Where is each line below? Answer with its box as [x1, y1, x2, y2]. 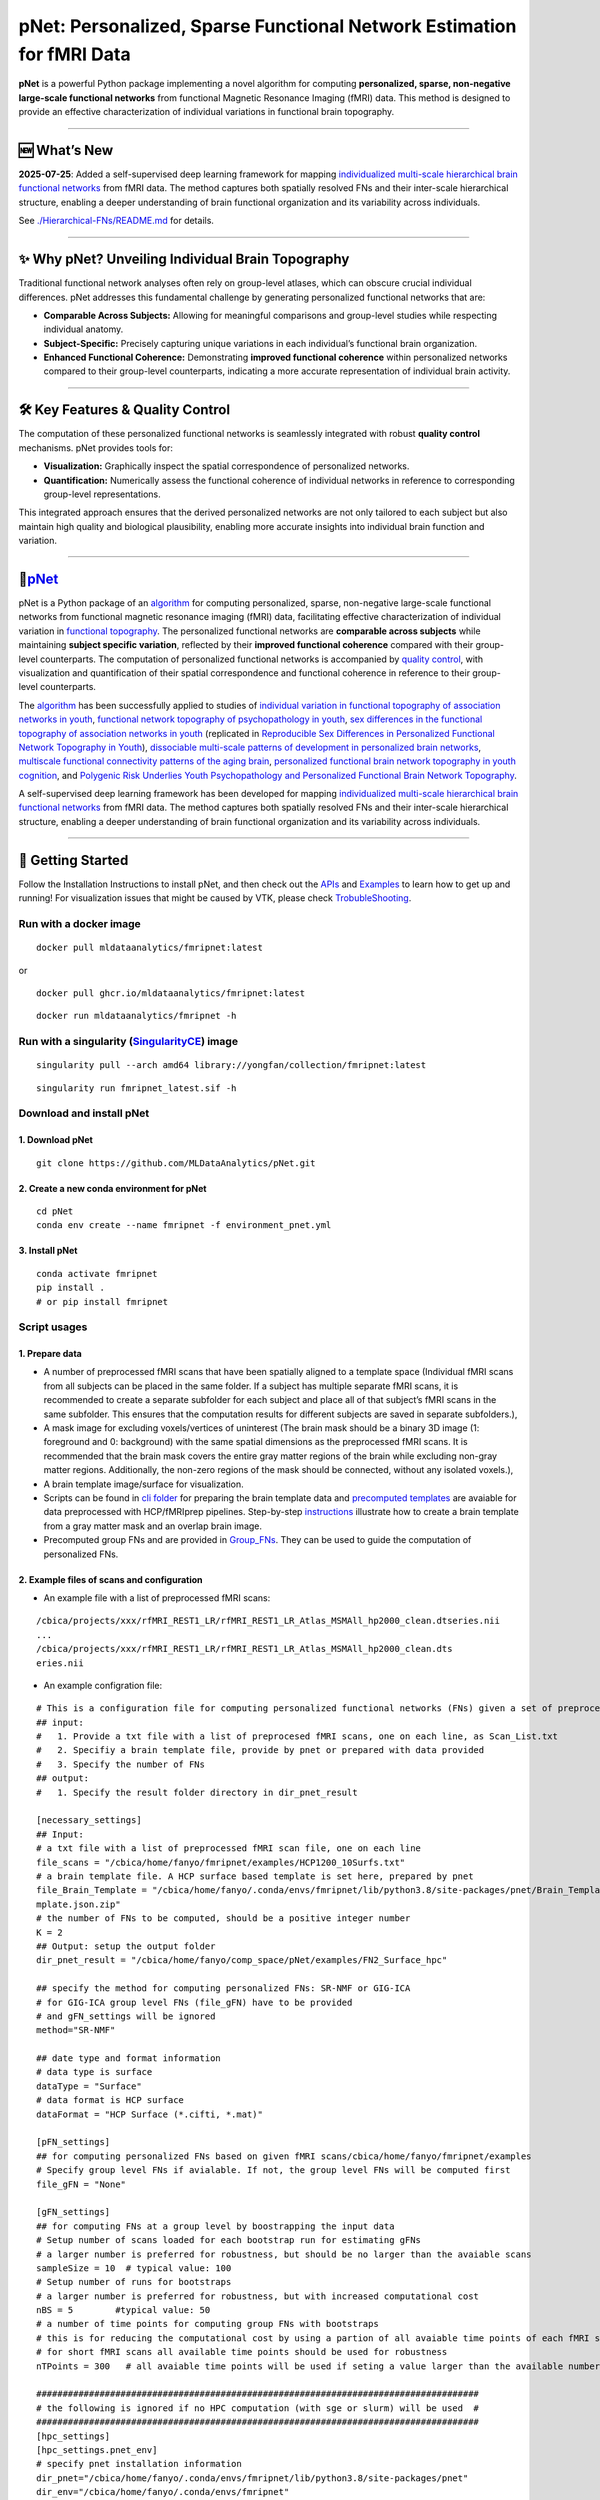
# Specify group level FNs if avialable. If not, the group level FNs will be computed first [36, 2165, 511, 2176]
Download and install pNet [18, 1106, 150, 1120]
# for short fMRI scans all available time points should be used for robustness [36, 2346, 448, 2358]
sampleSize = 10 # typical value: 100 [36, 2262, 232, 2274]
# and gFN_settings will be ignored [36, 2010, 216, 2022]
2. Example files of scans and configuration [18, 1573, 204, 1585]
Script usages [18, 1320, 88, 1334]
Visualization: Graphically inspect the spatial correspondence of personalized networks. [43, 460, 410, 472]
